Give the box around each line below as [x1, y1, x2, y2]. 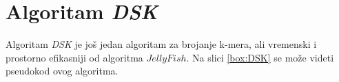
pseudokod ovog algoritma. [6, 64, 119, 78]
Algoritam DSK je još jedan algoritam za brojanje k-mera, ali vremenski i [6, 37, 317, 51]
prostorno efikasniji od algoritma [6, 50, 143, 64]
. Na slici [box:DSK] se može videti [186, 50, 334, 64]
